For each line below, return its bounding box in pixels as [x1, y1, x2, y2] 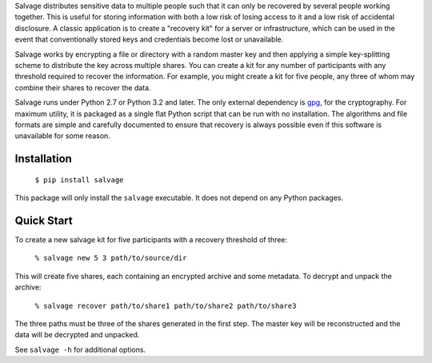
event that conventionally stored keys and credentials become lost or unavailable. [14, 34, 284, 44]
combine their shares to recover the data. [14, 82, 151, 92]
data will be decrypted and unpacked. [14, 330, 140, 340]
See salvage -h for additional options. [14, 345, 146, 354]
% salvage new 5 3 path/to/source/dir [34, 253, 187, 263]
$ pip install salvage [34, 175, 124, 184]
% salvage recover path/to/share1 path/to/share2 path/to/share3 [34, 301, 297, 310]
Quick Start [14, 213, 73, 227]
